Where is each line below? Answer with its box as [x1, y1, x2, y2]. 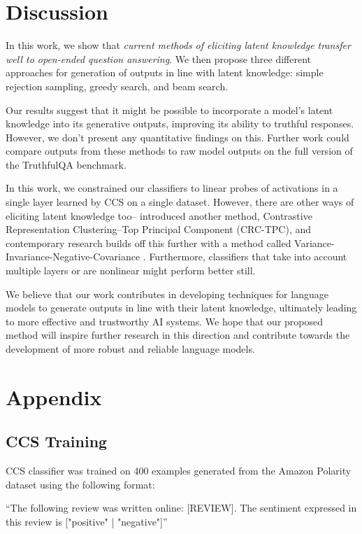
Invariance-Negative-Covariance [6, 249, 140, 264]
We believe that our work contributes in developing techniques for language [6, 286, 328, 301]
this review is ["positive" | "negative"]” [6, 514, 168, 528]
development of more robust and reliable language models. [6, 342, 255, 356]
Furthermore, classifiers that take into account [149, 249, 347, 264]
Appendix [6, 382, 102, 411]
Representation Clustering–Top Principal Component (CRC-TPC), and [6, 222, 312, 237]
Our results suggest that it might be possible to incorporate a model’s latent [6, 102, 333, 117]
